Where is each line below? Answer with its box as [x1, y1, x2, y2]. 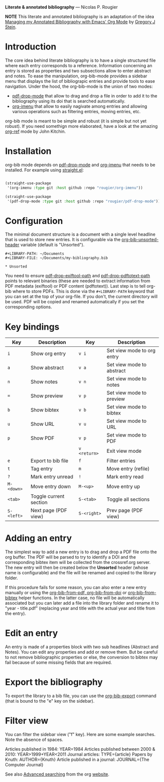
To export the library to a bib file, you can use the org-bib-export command [5, 693, 157, 699]
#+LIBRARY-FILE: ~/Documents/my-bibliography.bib [5, 256, 108, 261]
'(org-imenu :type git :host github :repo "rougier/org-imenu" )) [7, 185, 143, 190]
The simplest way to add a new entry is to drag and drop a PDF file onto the [5, 549, 157, 555]
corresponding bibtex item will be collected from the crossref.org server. [5, 560, 151, 565]
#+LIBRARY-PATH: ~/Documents [5, 251, 64, 256]
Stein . [5, 24, 17, 30]
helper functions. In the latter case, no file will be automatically [19, 595, 145, 601]
